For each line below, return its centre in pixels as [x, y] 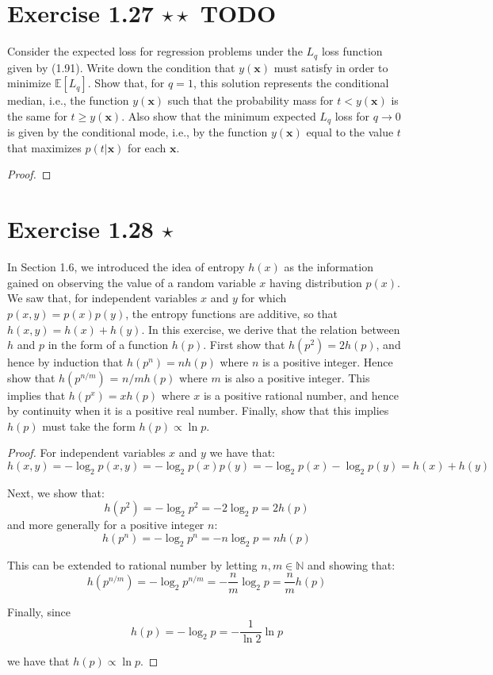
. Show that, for [126, 83]
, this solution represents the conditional [291, 83]
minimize [29, 83]
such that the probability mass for [250, 100]
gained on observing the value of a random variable [132, 282]
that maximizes [44, 147]
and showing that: [352, 564]
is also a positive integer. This [297, 377]
